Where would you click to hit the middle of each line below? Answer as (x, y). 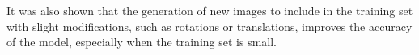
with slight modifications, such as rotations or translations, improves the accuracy (209, 26)
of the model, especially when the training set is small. (142, 42)
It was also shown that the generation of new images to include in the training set (210, 10)
